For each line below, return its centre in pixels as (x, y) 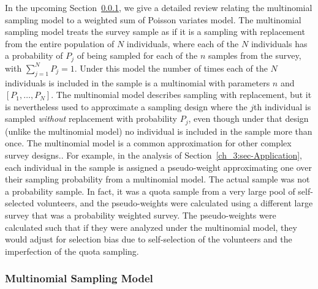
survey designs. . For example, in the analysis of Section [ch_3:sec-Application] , (153, 155)
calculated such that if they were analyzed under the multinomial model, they (151, 227)
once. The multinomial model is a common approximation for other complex (148, 143)
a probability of (34, 55)
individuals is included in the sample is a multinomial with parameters (138, 82)
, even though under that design (248, 118)
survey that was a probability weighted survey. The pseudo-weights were (141, 215)
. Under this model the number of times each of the (171, 68)
